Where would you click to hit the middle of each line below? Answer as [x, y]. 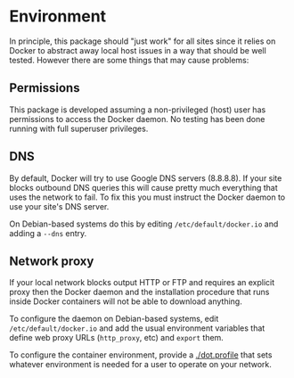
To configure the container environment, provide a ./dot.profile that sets [141, 355]
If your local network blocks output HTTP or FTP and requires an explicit [142, 283]
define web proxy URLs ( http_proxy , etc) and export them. [117, 338]
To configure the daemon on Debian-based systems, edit [114, 319]
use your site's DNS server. [59, 206]
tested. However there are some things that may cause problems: [129, 60]
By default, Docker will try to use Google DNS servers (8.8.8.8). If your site [146, 178]
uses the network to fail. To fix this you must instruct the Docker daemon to [147, 197]
